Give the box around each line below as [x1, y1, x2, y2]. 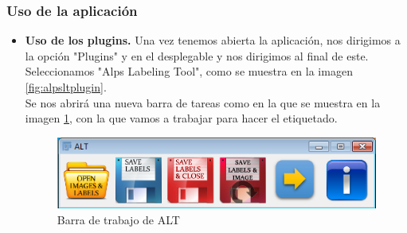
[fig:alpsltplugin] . [25, 79, 107, 95]
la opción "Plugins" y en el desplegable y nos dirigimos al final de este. [25, 47, 369, 64]
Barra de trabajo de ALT [57, 211, 180, 227]
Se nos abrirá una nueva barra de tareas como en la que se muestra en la [25, 94, 381, 111]
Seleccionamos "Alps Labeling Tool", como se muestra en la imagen [25, 63, 353, 80]
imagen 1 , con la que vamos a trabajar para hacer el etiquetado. [25, 110, 338, 126]
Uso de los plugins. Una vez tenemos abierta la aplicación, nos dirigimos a [25, 32, 401, 49]
